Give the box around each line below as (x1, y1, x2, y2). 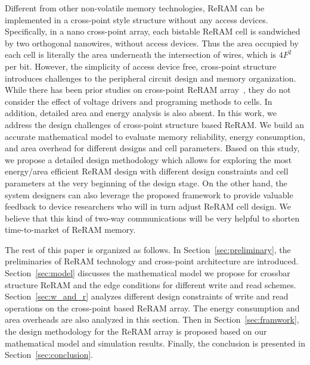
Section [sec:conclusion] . (5, 348, 93, 361)
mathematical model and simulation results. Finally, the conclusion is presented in (5, 336, 305, 349)
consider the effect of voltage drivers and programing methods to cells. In (5, 95, 272, 107)
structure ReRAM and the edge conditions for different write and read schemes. (5, 278, 296, 291)
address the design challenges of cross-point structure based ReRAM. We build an (5, 118, 305, 130)
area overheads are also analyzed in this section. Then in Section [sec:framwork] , (5, 313, 299, 326)
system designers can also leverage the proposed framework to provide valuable (5, 188, 293, 201)
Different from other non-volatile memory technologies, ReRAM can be (5, 2, 265, 14)
